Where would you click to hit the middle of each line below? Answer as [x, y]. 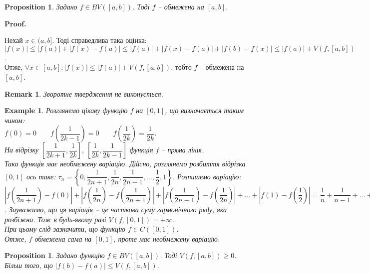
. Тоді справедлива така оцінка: [99, 40]
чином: [15, 120]
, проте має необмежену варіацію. [167, 238]
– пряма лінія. [183, 150]
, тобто [181, 67]
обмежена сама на [63, 238]
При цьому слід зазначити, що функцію [65, 229]
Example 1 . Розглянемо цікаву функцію [66, 110]
